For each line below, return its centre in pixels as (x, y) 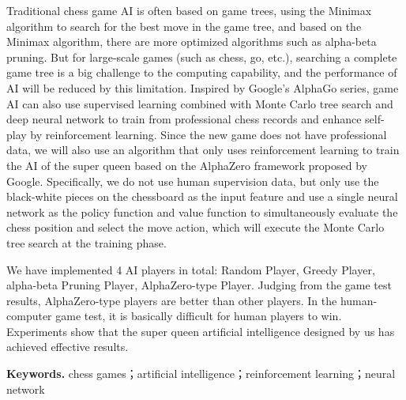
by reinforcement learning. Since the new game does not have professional (209, 134)
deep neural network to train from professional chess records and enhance (184, 119)
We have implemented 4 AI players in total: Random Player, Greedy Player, (191, 269)
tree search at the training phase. (86, 242)
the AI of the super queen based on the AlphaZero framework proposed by (187, 165)
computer (29, 316)
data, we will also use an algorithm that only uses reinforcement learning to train (203, 150)
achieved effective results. (68, 347)
